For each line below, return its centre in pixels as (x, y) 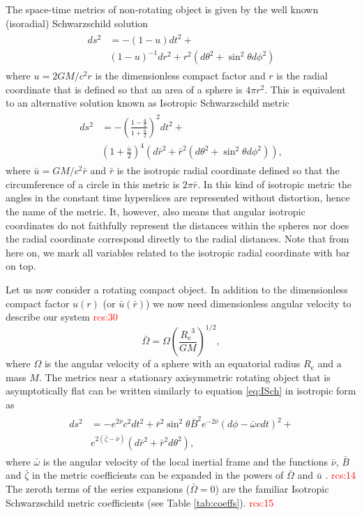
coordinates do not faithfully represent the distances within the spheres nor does (178, 225)
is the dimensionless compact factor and (180, 76)
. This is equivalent (305, 89)
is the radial (302, 76)
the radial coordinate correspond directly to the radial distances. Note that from (178, 239)
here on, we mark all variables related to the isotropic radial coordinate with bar (178, 252)
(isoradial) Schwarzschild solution (77, 23)
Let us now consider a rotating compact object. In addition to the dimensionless (177, 289)
